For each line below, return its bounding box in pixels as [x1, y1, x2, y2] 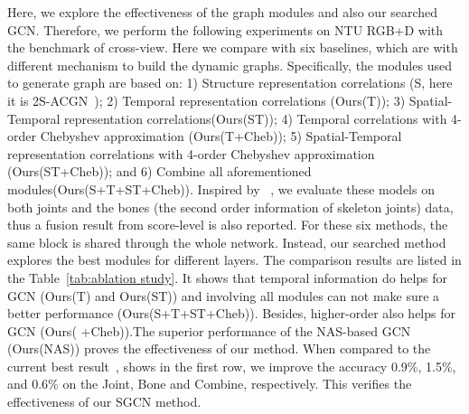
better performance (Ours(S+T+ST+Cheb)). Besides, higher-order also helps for [7, 304, 455, 323]
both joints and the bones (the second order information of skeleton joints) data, [7, 197, 454, 216]
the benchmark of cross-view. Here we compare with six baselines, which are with [7, 38, 458, 57]
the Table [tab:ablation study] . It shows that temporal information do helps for [7, 268, 448, 287]
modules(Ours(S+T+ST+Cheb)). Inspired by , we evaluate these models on [7, 179, 435, 198]
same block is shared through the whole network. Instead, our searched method [7, 232, 446, 251]
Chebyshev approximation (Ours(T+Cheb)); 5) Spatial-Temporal [40, 127, 402, 146]
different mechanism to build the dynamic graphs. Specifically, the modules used [7, 55, 452, 74]
